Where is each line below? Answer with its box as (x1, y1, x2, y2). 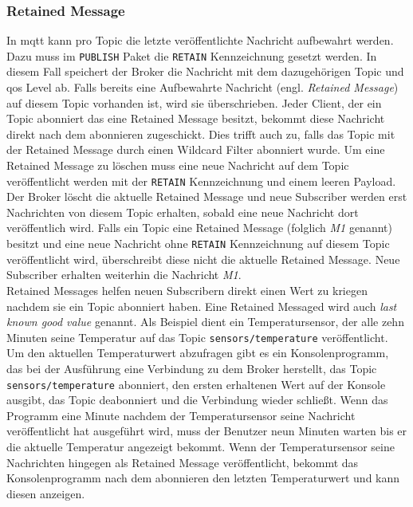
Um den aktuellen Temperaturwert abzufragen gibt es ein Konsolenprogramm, (6, 344, 389, 361)
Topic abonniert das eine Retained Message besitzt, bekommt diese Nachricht (6, 110, 385, 127)
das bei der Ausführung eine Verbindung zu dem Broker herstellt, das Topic (6, 360, 377, 376)
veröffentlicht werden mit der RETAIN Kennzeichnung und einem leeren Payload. (6, 172, 396, 189)
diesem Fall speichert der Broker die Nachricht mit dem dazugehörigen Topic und (6, 63, 404, 80)
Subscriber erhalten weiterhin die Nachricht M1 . (6, 266, 242, 283)
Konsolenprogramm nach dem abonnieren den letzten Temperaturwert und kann (6, 470, 400, 486)
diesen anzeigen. (6, 485, 85, 501)
